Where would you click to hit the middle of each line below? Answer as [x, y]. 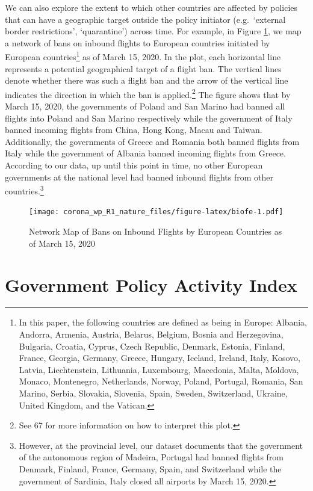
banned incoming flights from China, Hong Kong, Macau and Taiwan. [134, 130]
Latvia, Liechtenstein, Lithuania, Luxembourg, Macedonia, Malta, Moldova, [159, 369]
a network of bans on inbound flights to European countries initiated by [138, 42]
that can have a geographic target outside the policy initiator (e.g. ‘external [145, 19]
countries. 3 [24, 190]
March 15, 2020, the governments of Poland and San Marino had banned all [145, 106]
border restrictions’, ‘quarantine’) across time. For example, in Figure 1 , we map [153, 31]
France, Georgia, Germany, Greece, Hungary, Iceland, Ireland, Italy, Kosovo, [160, 358]
